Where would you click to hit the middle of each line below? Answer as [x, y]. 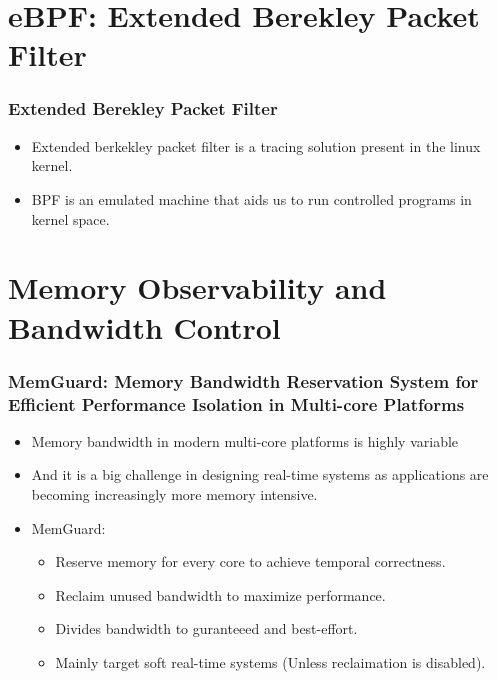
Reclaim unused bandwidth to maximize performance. [220, 594]
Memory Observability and [197, 287]
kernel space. [70, 218]
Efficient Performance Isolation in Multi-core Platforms [236, 403]
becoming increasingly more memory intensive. [174, 494]
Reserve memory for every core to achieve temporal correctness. [250, 561]
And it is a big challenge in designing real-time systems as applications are [260, 474]
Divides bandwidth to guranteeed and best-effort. [206, 628]
